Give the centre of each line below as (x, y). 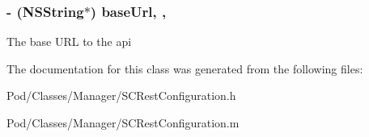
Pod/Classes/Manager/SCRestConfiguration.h (121, 95)
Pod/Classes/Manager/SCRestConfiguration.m (123, 122)
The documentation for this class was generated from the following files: (185, 68)
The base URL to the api (69, 42)
